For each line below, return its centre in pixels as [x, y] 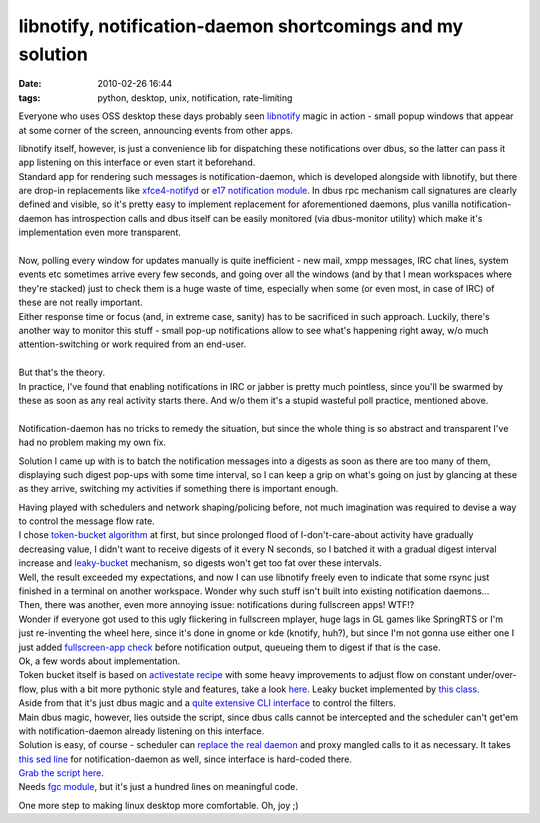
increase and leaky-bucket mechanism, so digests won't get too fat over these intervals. [200, 563]
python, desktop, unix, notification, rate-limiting [195, 97]
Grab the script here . [61, 773]
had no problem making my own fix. [92, 442]
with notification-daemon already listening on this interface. [141, 731]
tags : [29, 97]
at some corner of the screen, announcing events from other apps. [156, 130]
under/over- [492, 675]
